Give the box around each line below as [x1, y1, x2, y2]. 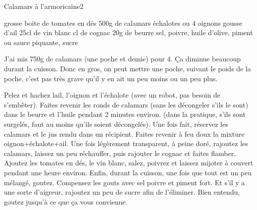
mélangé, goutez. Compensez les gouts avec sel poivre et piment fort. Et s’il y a [4, 177, 245, 187]
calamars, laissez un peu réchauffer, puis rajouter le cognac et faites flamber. [4, 148, 236, 158]
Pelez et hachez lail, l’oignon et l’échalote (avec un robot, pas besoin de [4, 90, 220, 100]
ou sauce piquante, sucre [4, 37, 78, 47]
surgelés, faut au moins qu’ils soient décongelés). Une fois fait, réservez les [4, 118, 228, 129]
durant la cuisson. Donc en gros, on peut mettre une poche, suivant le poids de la [4, 63, 251, 73]
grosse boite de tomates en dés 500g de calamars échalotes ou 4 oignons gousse [4, 17, 243, 28]
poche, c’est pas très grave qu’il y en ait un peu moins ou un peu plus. [4, 73, 218, 83]
